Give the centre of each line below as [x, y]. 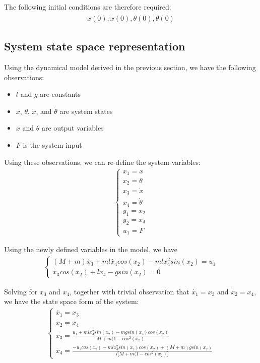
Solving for [21, 291]
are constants [60, 94]
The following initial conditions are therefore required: [88, 7]
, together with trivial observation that [129, 291]
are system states [86, 111]
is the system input [52, 145]
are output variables [73, 128]
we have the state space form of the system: [72, 301]
